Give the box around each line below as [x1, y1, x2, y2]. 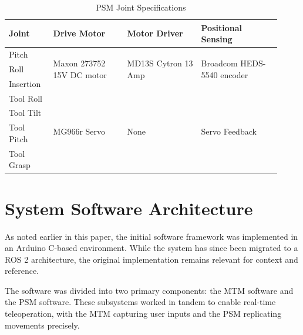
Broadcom [201, 57, 238, 69]
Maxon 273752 [53, 57, 106, 69]
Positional [201, 21, 243, 33]
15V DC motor [53, 68, 107, 81]
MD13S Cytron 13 [127, 57, 193, 69]
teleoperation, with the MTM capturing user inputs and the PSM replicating [5, 307, 282, 320]
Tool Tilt [9, 106, 42, 119]
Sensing [201, 33, 233, 45]
